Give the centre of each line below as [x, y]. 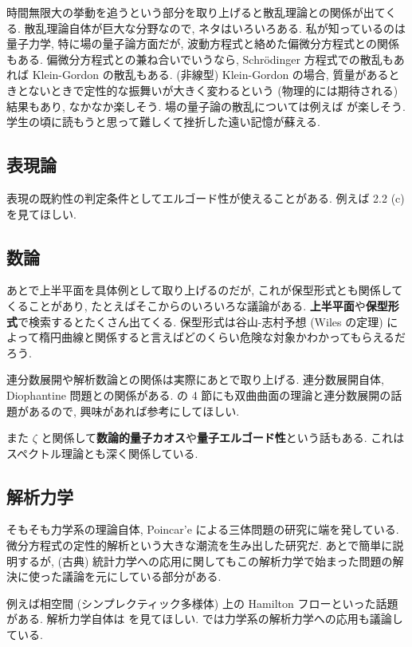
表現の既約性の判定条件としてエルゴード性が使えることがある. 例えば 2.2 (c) [206, 197]
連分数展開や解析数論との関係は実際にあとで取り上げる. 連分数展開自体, [195, 379]
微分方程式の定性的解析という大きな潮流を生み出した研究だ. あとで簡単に [200, 545]
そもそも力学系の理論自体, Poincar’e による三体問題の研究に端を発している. [203, 529]
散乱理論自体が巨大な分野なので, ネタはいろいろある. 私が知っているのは [215, 28]
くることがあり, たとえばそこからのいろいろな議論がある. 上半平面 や [186, 305]
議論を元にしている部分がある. [141, 576]
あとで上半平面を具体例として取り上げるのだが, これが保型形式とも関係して [205, 290]
